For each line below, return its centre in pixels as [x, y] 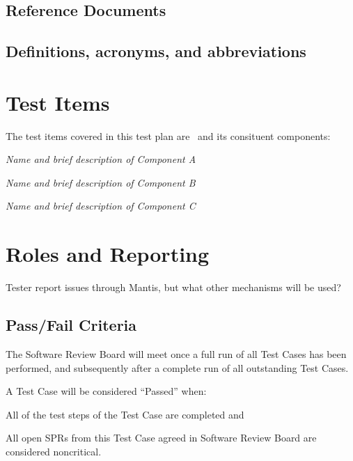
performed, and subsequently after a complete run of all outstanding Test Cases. [177, 367]
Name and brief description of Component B [101, 182]
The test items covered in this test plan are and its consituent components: [168, 135]
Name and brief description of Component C [101, 206]
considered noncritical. [54, 451]
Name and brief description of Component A [101, 159]
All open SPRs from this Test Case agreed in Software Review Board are [161, 438]
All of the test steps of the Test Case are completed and [125, 414]
